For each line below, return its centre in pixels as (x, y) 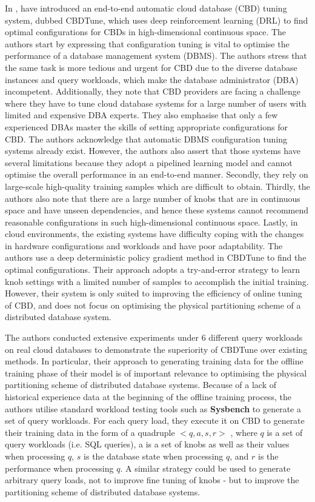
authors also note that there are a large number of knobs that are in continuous (153, 198)
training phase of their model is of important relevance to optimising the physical (156, 373)
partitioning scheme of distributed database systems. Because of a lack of (141, 385)
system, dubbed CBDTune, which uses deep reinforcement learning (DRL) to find (157, 20)
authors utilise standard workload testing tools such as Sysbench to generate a (153, 408)
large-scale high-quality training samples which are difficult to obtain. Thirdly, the (157, 186)
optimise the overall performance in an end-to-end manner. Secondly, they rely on (157, 174)
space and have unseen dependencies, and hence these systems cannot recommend (157, 210)
